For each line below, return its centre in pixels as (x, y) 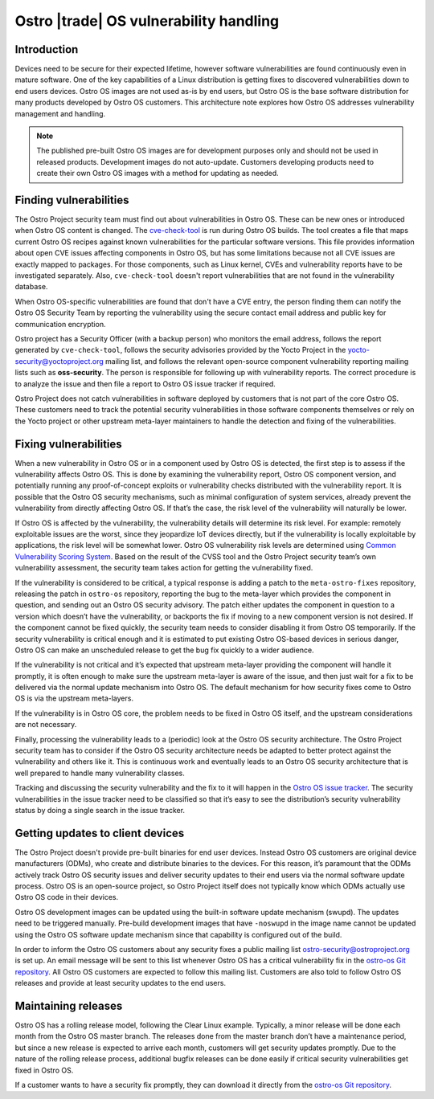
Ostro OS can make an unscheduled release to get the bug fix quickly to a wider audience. (164, 650)
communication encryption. (60, 324)
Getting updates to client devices (100, 833)
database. (31, 287)
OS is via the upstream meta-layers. (74, 698)
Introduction (47, 49)
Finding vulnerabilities (72, 200)
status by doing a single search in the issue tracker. (100, 810)
